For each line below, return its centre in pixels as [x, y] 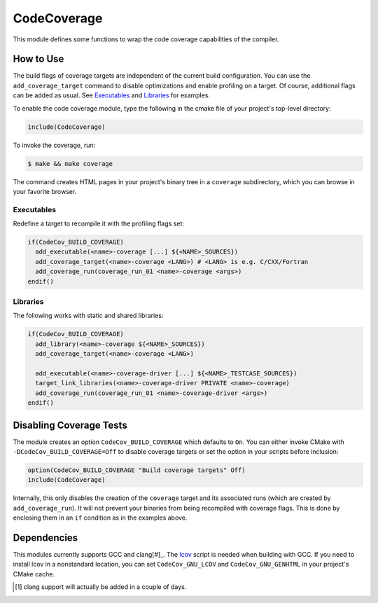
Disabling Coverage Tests [70, 425]
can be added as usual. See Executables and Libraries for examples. [111, 95]
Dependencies [45, 538]
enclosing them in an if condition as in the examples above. [100, 518]
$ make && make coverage [70, 164]
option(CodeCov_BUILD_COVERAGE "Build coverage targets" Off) [136, 470]
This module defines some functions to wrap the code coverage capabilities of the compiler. [146, 39]
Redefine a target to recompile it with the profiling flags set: [99, 223]
